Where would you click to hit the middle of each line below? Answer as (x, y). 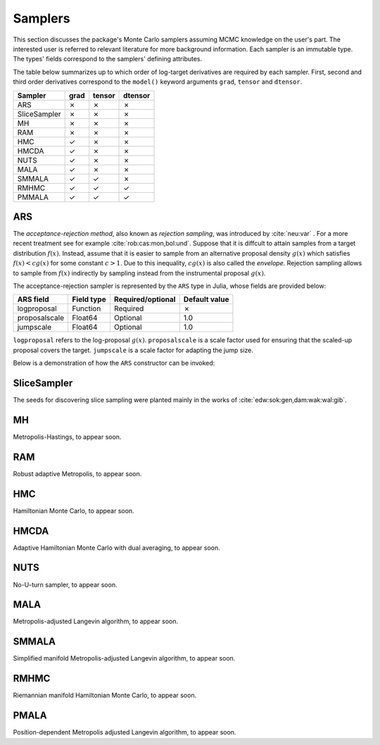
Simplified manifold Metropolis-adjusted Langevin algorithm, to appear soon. (124, 658)
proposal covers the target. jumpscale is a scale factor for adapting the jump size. (133, 350)
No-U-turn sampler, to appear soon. (65, 584)
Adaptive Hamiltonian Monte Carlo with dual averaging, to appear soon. (117, 547)
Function (86, 308)
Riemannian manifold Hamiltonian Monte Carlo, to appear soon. (105, 695)
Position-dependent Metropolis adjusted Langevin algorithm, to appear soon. (125, 732)
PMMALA (33, 197)
